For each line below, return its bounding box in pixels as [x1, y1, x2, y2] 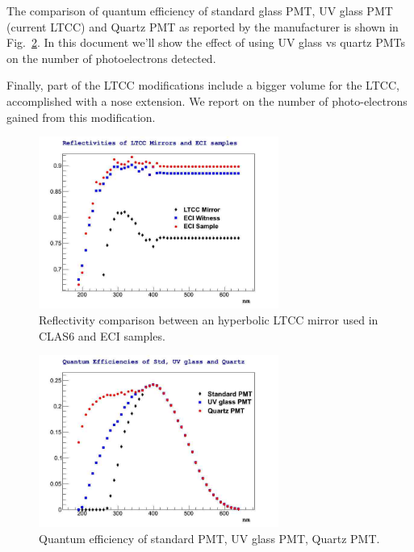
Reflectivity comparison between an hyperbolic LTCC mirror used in [39, 312, 378, 328]
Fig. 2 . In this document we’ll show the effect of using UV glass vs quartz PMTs [6, 34, 406, 51]
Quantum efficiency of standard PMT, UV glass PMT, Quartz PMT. [39, 530, 380, 547]
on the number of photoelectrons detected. [6, 49, 216, 66]
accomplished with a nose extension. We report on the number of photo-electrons [6, 92, 408, 109]
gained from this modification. [6, 108, 156, 125]
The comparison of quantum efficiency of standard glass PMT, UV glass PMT [6, 2, 393, 19]
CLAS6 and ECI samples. [39, 327, 165, 344]
